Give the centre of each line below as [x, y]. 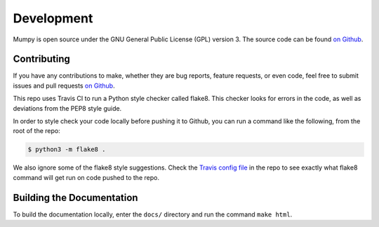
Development [53, 18]
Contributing [41, 59]
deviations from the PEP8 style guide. [67, 108]
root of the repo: [37, 131]
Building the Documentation [75, 197]
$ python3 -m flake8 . [67, 150]
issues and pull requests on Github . [64, 85]
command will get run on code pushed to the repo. [86, 177]
